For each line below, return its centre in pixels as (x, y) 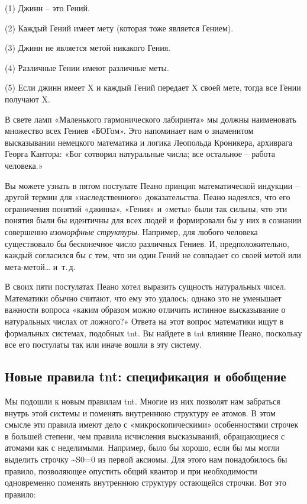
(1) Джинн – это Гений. (47, 8)
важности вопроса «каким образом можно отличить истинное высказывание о (145, 309)
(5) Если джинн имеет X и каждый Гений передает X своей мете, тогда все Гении (153, 87)
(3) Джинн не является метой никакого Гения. (88, 48)
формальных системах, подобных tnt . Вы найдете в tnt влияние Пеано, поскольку (153, 333)
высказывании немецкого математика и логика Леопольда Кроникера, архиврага (149, 142)
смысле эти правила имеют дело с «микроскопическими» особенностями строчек (152, 424)
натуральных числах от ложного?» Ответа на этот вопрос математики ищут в (144, 321)
